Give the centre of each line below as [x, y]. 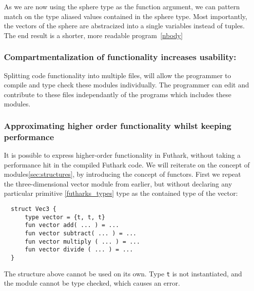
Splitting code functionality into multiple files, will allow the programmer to [117, 75]
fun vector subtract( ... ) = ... [81, 234]
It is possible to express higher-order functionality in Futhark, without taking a [122, 155]
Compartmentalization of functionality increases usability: [120, 57]
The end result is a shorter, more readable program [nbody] [93, 35]
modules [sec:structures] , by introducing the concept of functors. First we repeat [123, 174]
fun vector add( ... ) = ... [72, 225]
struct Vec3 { [34, 209]
